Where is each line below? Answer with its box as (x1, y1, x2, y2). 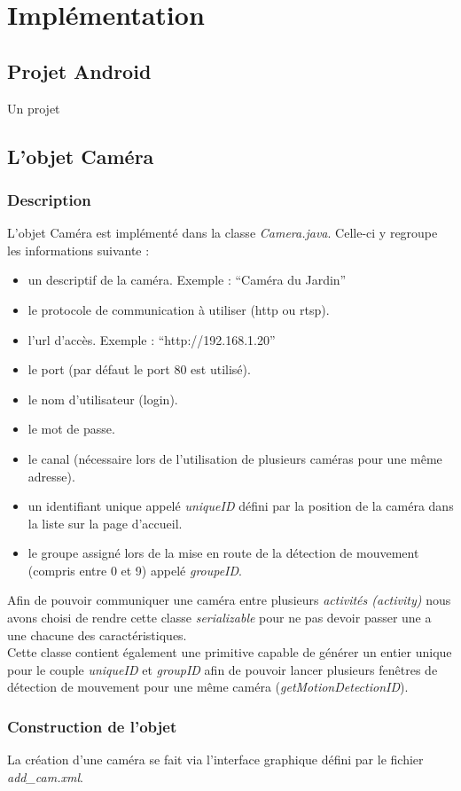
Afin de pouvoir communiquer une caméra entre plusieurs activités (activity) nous (7, 591, 451, 609)
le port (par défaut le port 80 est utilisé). (27, 360, 251, 379)
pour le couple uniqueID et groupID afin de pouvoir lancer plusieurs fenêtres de (7, 660, 438, 678)
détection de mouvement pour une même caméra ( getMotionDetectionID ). (7, 677, 409, 696)
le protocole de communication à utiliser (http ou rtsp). (27, 300, 330, 318)
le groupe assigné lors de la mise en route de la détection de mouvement (27, 544, 419, 562)
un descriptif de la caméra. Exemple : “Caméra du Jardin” (27, 270, 347, 289)
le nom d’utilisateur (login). (27, 389, 178, 408)
